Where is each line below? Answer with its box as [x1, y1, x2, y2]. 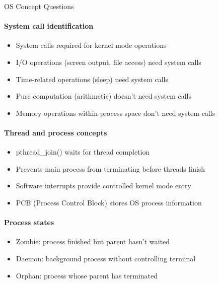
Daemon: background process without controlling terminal [16, 253, 196, 263]
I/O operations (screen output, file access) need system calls [16, 56, 201, 67]
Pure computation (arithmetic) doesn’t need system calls [16, 91, 192, 101]
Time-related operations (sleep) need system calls [16, 74, 168, 84]
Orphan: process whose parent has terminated [16, 270, 158, 280]
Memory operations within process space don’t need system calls [16, 107, 215, 118]
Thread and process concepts [4, 127, 107, 137]
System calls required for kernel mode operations [16, 40, 167, 50]
